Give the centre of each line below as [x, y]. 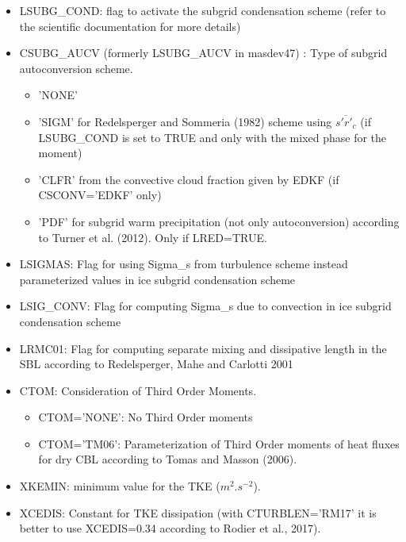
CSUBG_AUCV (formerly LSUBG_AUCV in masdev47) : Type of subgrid [203, 53]
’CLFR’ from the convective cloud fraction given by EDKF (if [189, 179]
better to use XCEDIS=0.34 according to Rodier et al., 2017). [170, 528]
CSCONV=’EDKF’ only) [100, 195]
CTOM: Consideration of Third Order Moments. [138, 390]
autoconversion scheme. [76, 68]
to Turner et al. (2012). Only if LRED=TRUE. [153, 237]
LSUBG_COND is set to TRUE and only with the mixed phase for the [213, 137]
